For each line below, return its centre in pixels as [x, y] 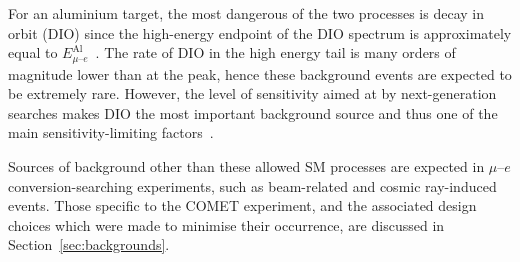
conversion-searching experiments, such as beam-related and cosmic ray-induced [252, 185]
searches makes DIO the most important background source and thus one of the [253, 112]
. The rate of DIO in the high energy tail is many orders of [275, 52]
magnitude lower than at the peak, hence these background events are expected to [260, 73]
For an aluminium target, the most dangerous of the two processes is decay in [246, 13]
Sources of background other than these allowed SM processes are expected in [246, 166]
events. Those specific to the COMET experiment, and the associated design [242, 205]
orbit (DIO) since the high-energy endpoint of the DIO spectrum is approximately [260, 32]
